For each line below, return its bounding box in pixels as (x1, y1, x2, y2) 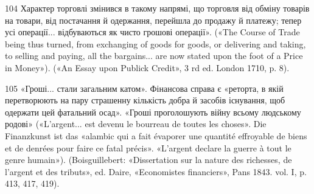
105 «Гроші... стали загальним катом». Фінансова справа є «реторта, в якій (5, 81, 284, 94)
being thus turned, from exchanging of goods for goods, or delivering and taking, (5, 37, 306, 50)
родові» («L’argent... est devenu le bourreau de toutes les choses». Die (5, 117, 267, 130)
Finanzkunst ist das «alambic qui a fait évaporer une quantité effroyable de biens (5, 129, 307, 142)
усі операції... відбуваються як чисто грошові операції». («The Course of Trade (5, 26, 300, 38)
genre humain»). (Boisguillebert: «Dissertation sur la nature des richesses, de (5, 153, 292, 166)
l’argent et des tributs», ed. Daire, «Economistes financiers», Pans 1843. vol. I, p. (5, 165, 307, 178)
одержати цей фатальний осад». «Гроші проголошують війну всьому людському (5, 105, 301, 118)
